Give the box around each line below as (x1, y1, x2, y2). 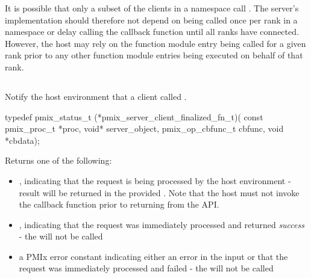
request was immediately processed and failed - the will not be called (19, 262, 274, 274)
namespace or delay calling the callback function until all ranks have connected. (5, 25, 299, 38)
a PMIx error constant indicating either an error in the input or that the (19, 250, 288, 262)
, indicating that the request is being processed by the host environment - (19, 174, 291, 187)
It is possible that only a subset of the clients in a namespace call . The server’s (5, 2, 299, 14)
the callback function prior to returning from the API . (19, 198, 219, 211)
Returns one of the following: (5, 154, 112, 167)
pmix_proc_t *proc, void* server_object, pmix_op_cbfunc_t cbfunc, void (5, 122, 284, 135)
